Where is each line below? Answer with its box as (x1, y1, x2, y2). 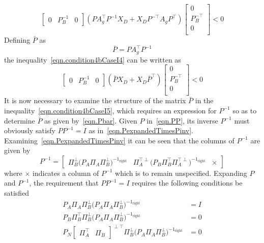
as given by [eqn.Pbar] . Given (44, 115, 137, 126)
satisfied (4, 188, 30, 198)
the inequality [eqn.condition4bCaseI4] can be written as (4, 54, 181, 65)
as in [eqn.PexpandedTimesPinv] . (89, 125, 193, 136)
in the (195, 95, 214, 106)
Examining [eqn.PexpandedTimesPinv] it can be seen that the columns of (4, 135, 234, 145)
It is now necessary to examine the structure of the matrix (4, 95, 186, 106)
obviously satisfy (4, 125, 55, 136)
